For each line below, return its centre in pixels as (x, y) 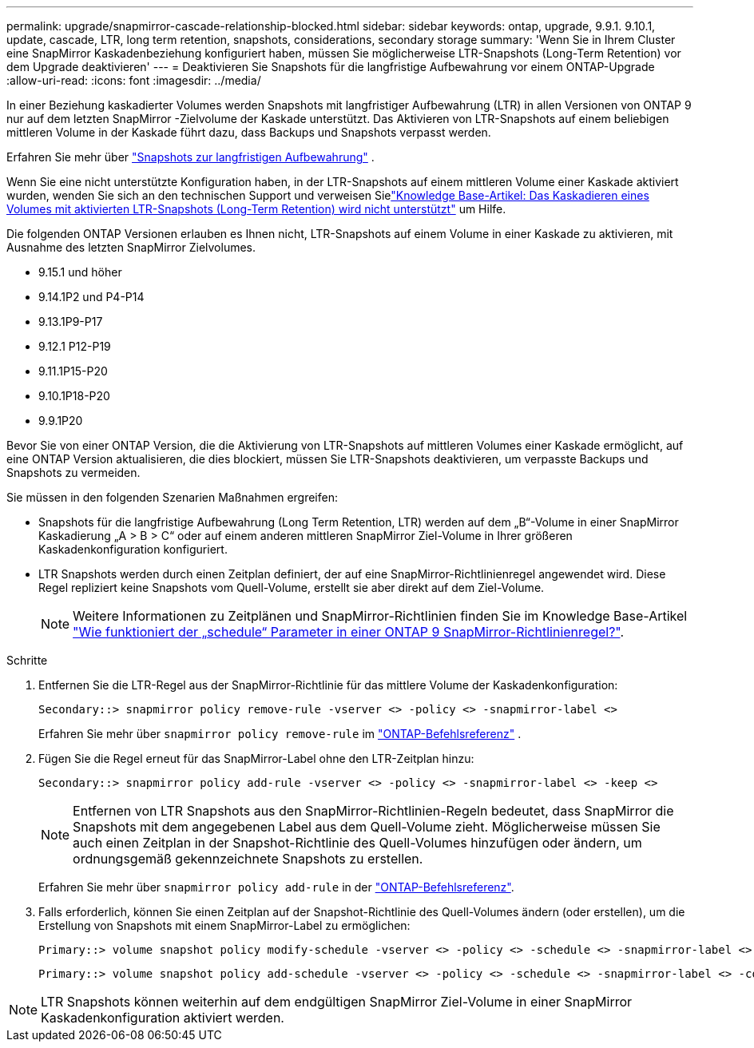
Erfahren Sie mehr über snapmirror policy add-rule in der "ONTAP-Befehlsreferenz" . (276, 887)
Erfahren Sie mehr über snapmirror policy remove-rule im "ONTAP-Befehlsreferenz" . (280, 734)
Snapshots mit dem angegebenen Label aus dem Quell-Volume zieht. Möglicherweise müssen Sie (367, 827)
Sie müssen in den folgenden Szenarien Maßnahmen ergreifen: (172, 497)
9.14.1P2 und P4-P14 (91, 297)
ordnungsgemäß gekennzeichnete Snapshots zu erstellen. (248, 859)
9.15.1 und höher (80, 272)
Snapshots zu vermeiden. (73, 472)
